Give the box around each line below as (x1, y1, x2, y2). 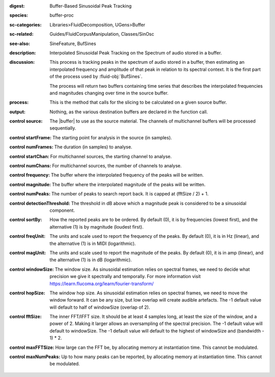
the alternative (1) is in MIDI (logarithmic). (49, 240, 136, 246)
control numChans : (9, 163, 51, 169)
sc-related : (9, 31, 34, 37)
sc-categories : (9, 21, 42, 28)
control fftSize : (9, 314, 42, 320)
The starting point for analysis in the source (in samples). (52, 134, 173, 140)
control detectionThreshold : (9, 200, 70, 206)
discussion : (9, 59, 35, 65)
